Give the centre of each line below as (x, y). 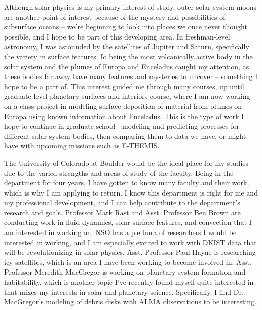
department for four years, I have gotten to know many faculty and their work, (127, 183)
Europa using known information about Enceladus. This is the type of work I (124, 116)
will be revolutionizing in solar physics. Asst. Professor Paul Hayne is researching (130, 252)
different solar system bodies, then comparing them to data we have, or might (125, 135)
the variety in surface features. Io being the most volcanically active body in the (128, 56)
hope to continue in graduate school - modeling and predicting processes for (122, 126)
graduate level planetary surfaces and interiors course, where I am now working (127, 96)
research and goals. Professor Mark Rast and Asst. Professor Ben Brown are (122, 212)
